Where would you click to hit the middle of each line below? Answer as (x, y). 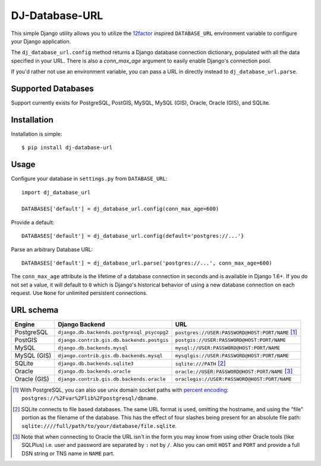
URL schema (35, 310)
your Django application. (41, 41)
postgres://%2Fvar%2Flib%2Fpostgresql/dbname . (90, 398)
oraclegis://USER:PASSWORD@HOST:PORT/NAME (233, 379)
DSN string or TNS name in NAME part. (68, 453)
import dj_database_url (56, 192)
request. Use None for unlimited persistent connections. (79, 293)
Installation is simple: (37, 134)
